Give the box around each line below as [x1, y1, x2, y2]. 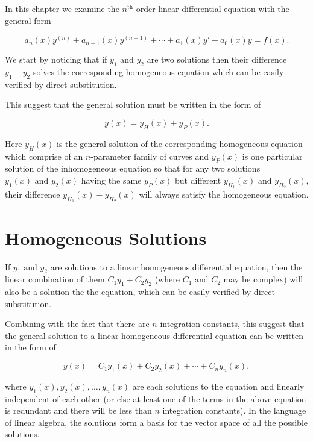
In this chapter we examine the [5, 2, 119, 14]
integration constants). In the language [162, 404, 306, 417]
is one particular [242, 149, 303, 162]
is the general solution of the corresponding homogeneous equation [57, 137, 303, 149]
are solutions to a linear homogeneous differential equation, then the [50, 260, 303, 273]
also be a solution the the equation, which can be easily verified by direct [5, 285, 275, 298]
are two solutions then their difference [147, 53, 287, 66]
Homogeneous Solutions [5, 225, 207, 250]
